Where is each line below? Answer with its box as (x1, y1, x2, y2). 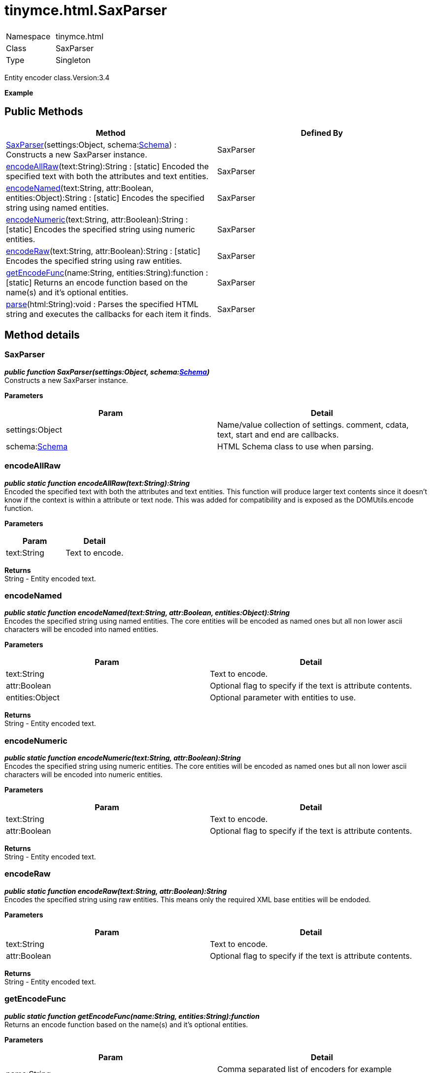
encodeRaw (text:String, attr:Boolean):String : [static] (6, 246, 200, 256)
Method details (4, 329, 80, 342)
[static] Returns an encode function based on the (6, 277, 188, 287)
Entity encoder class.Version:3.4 (4, 73, 110, 82)
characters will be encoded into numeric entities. (4, 770, 163, 779)
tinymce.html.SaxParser (4, 2, 167, 19)
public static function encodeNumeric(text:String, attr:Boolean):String (4, 754, 241, 762)
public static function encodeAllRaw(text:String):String (4, 478, 190, 487)
